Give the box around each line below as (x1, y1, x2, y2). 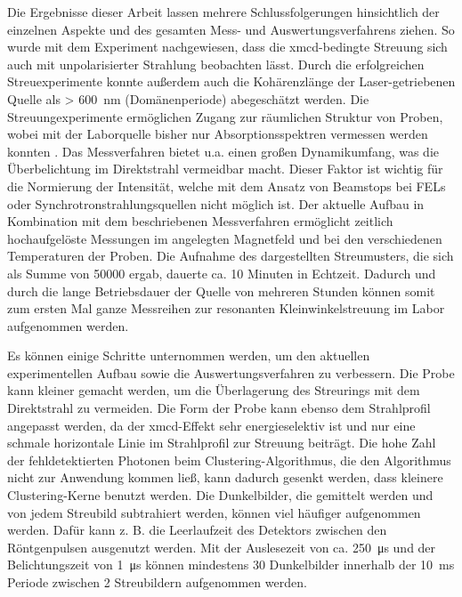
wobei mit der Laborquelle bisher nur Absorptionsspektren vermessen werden (7, 125, 428, 143)
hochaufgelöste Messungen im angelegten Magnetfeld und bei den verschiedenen (7, 229, 442, 247)
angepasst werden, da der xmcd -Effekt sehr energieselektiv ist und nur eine (7, 415, 416, 434)
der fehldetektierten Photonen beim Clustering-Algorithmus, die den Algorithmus (7, 450, 451, 469)
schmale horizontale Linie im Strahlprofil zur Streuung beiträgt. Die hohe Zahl (7, 433, 436, 452)
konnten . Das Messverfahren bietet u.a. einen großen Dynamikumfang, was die (7, 141, 439, 160)
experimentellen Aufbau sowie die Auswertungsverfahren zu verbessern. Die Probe (7, 363, 455, 382)
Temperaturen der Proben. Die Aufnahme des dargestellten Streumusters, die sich (7, 246, 454, 265)
